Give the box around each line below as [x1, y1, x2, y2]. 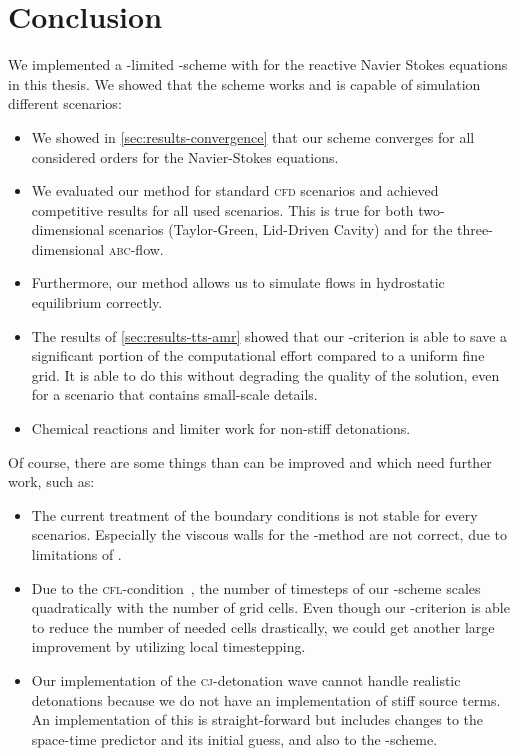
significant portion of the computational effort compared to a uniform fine [31, 345, 485, 366]
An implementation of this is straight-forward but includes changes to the [31, 709, 484, 730]
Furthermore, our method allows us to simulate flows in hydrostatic [31, 272, 445, 293]
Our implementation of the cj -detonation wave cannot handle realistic [31, 669, 461, 690]
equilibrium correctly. [31, 292, 163, 313]
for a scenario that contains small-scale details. [31, 384, 318, 405]
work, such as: [8, 471, 95, 492]
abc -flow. [108, 238, 164, 259]
